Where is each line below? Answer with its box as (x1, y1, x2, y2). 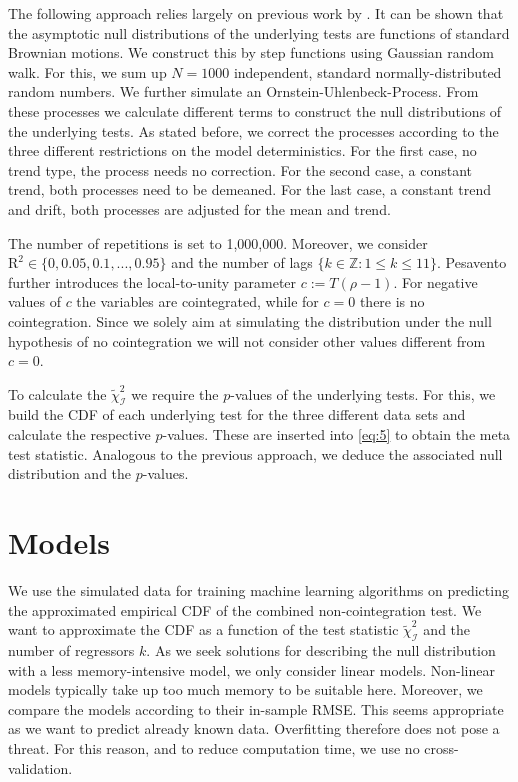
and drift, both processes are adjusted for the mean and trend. (8, 198, 391, 219)
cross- (424, 737, 459, 758)
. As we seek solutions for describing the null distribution (146, 639, 496, 660)
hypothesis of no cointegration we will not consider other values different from (8, 330, 486, 351)
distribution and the (8, 463, 132, 484)
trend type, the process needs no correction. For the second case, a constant (8, 159, 472, 180)
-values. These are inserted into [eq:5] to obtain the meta (162, 424, 511, 445)
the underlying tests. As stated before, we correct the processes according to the (8, 120, 499, 141)
